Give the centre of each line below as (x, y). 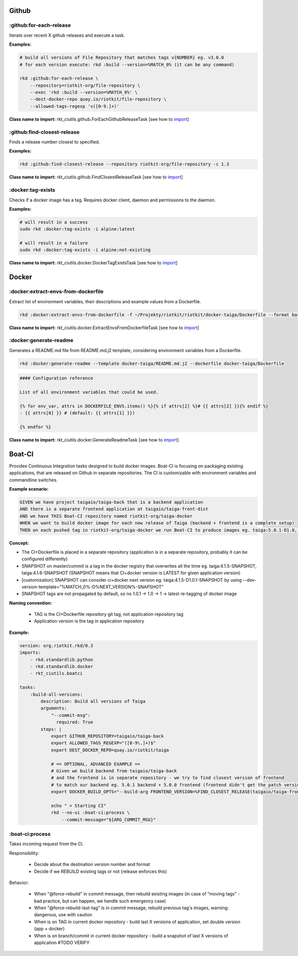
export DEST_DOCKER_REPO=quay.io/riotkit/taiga (110, 750)
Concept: (19, 543)
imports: (30, 653)
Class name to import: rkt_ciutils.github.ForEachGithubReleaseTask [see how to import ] (99, 119)
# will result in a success (54, 222)
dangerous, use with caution (63, 915)
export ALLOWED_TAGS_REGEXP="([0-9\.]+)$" (103, 743)
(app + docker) (49, 929)
